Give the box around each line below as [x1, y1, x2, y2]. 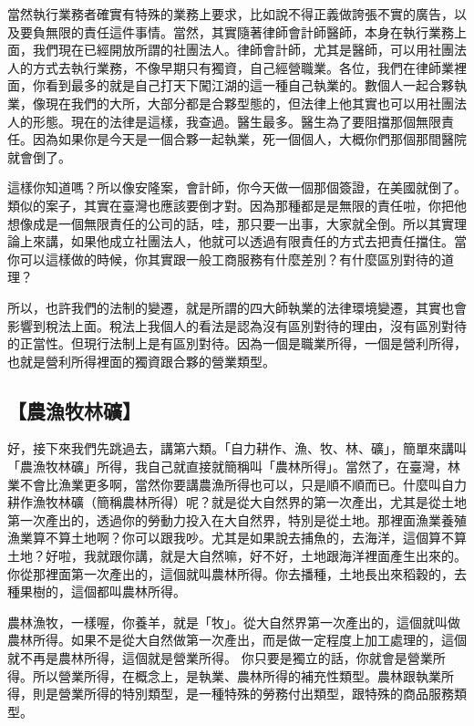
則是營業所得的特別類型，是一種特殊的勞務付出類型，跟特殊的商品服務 [32, 684, 454, 703]
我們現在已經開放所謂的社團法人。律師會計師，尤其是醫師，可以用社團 [32, 40, 454, 59]
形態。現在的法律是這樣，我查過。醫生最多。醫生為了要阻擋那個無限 [32, 111, 441, 130]
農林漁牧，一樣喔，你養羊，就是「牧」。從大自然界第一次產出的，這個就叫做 [7, 612, 460, 631]
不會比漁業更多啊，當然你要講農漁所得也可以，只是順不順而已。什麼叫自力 [19, 474, 467, 493]
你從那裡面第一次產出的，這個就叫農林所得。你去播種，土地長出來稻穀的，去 [7, 564, 467, 583]
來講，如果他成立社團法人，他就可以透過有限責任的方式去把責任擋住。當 [32, 232, 467, 251]
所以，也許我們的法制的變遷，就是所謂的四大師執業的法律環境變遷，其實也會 [7, 297, 467, 316]
